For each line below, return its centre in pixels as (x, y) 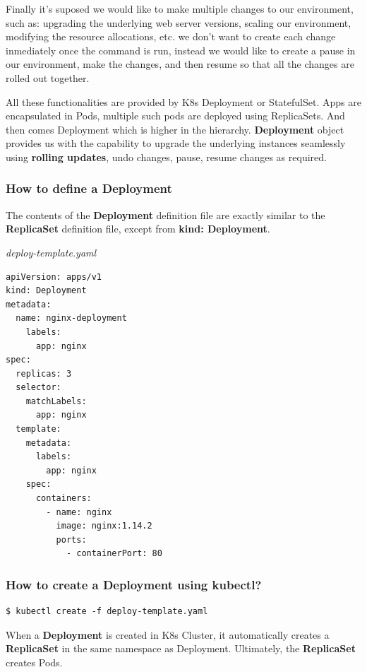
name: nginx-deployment (71, 318)
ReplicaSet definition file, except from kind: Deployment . (138, 229)
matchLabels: (56, 401)
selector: (38, 388)
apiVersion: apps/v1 (54, 277)
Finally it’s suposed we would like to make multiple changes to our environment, (180, 8)
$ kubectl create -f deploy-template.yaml (107, 612)
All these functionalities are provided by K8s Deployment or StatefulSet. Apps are (183, 101)
